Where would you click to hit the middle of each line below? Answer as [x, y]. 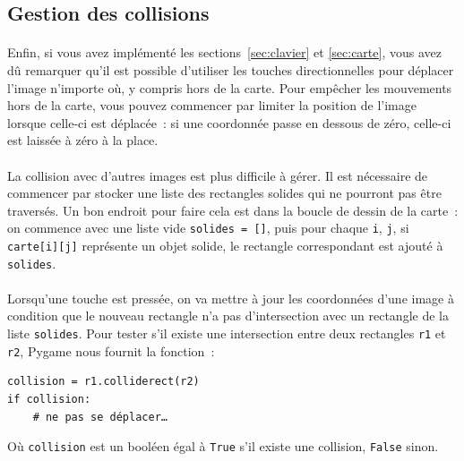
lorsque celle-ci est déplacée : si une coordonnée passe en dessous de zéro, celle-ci [229, 122]
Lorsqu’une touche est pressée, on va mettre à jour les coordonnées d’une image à [231, 298]
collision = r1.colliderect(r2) [103, 382]
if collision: [49, 399]
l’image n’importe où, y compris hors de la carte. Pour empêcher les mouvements [230, 87]
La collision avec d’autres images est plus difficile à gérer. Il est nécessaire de [218, 175]
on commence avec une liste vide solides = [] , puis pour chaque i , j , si [208, 228]
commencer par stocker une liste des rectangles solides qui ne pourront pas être [224, 193]
